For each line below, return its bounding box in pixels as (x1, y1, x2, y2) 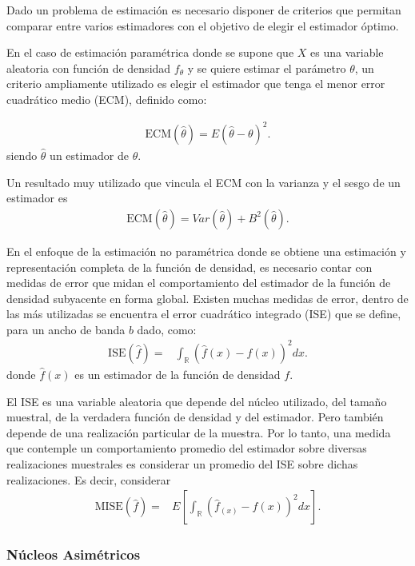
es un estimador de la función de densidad (74, 366, 281, 382)
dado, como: (137, 321, 197, 337)
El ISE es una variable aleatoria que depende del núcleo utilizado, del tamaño (6, 393, 387, 409)
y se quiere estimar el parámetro (187, 59, 346, 76)
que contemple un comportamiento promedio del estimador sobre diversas (6, 440, 367, 456)
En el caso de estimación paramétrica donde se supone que (6, 44, 294, 61)
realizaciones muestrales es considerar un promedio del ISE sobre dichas (6, 455, 358, 472)
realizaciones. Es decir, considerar (6, 471, 171, 488)
